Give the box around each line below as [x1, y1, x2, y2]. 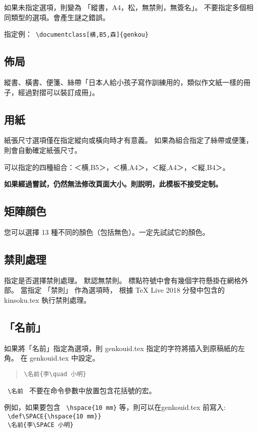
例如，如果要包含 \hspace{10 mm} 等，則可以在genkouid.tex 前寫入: [4, 402, 226, 412]
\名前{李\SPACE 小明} [8, 421, 74, 428]
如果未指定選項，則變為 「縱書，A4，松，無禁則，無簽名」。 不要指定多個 [4, 2, 246, 12]
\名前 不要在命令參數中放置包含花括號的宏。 [8, 385, 156, 395]
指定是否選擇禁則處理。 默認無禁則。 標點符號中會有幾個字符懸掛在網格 [4, 275, 241, 285]
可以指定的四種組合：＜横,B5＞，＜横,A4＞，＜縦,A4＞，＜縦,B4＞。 [4, 161, 230, 172]
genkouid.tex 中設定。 [30, 353, 100, 363]
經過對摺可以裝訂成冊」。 [18, 87, 99, 97]
